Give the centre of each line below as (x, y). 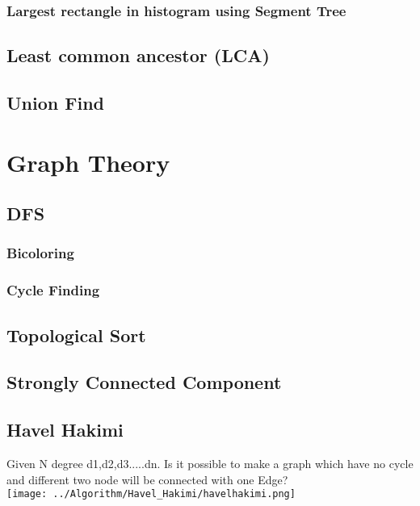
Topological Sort (76, 335)
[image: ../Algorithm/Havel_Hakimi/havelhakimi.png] (151, 494)
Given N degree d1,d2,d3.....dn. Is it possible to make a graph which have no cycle (210, 464)
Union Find (55, 103)
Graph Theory (88, 162)
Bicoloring (40, 253)
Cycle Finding (53, 290)
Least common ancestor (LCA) (138, 55)
